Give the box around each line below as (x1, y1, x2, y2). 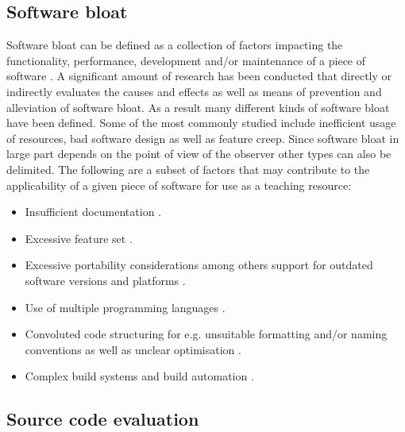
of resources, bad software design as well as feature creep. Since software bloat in (6, 129, 399, 146)
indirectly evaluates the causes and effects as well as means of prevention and (6, 83, 382, 99)
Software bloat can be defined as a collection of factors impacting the (6, 37, 343, 53)
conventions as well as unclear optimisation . (25, 341, 241, 357)
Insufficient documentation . (25, 203, 162, 220)
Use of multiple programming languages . (25, 299, 226, 315)
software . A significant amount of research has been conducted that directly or (6, 67, 392, 84)
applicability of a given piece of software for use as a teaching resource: (6, 176, 352, 193)
